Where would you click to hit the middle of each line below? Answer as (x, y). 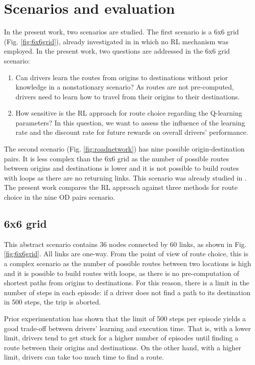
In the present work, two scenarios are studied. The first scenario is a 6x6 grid (121, 32)
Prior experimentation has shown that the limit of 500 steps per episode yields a (125, 318)
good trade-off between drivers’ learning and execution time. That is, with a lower (127, 328)
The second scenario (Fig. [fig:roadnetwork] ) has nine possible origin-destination (124, 149)
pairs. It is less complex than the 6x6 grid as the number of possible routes (117, 158)
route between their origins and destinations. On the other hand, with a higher (123, 347)
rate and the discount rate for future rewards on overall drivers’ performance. (132, 132)
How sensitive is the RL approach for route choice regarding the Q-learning (129, 113)
